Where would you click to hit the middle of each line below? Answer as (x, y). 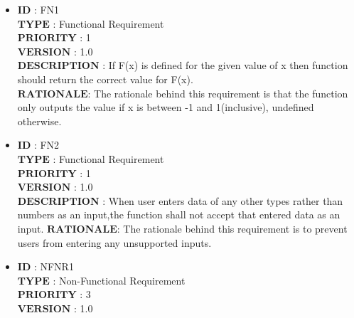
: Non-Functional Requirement (119, 280)
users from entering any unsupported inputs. (114, 242)
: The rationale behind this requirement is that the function (218, 93)
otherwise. (39, 121)
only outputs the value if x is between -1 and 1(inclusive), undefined (166, 107)
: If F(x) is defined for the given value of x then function (225, 65)
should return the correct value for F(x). (105, 79)
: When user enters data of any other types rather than (223, 200)
